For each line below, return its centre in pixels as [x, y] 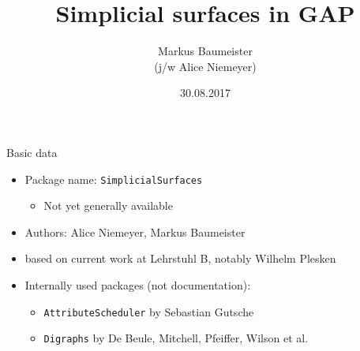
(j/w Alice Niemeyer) [205, 66]
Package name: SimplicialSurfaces [114, 179]
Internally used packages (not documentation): [138, 284]
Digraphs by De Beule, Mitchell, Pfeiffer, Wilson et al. [176, 338]
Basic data [32, 152]
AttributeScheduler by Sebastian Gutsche [149, 311]
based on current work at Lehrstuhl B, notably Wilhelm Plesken [180, 258]
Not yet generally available [108, 205]
